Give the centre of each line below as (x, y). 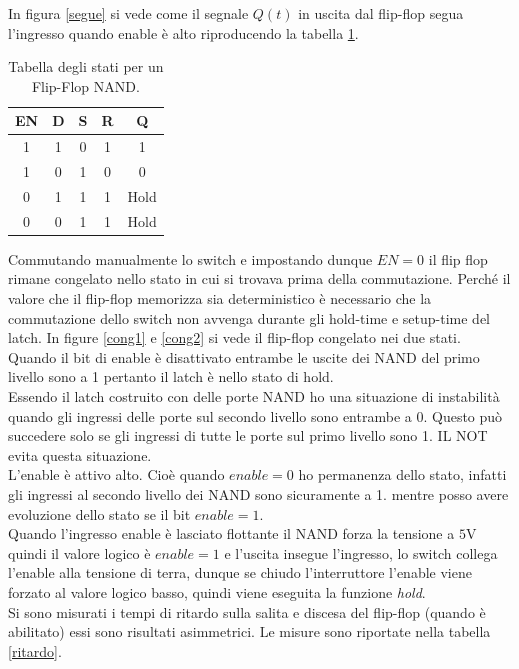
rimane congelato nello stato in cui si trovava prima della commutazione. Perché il (259, 278)
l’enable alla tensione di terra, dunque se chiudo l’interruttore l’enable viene (240, 572)
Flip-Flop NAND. (85, 85)
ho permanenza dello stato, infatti (402, 474)
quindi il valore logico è (79, 552)
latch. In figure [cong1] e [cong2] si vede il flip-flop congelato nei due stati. (234, 337)
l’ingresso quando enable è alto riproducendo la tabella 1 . (183, 32)
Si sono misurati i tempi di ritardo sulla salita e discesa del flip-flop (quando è (247, 611)
